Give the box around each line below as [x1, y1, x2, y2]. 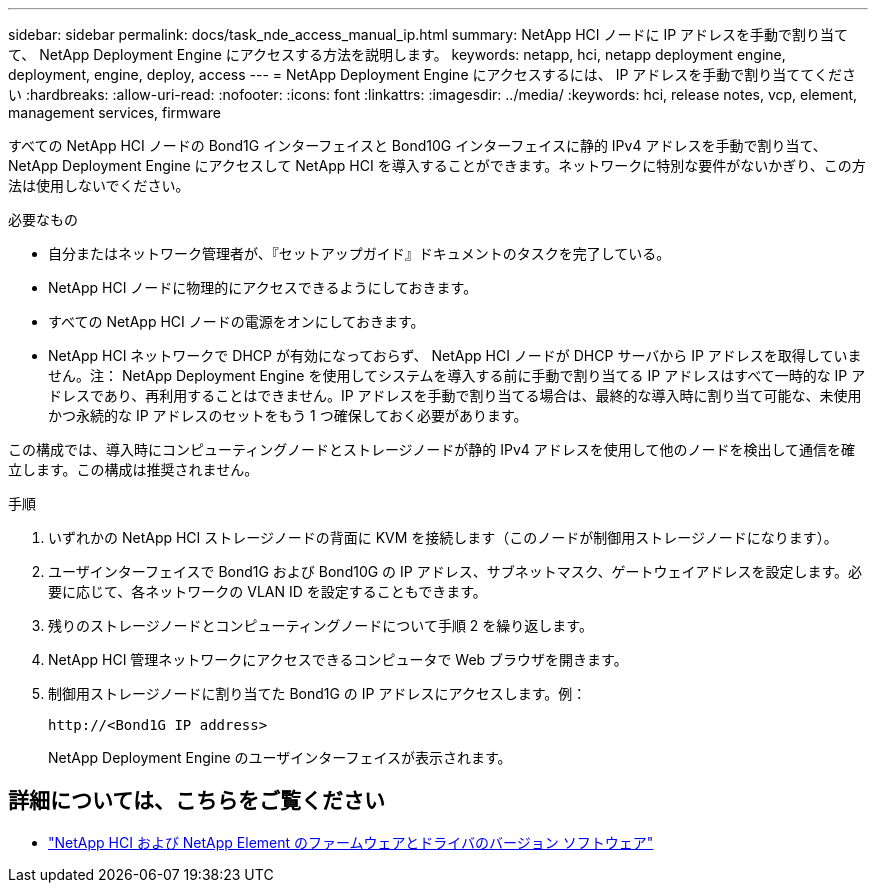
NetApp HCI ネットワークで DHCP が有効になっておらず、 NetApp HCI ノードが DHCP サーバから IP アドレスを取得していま [48, 347, 862, 364]
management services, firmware [8, 104, 221, 121]
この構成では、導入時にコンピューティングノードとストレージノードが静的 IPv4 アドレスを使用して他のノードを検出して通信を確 [8, 441, 855, 458]
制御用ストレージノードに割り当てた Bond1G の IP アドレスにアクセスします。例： [48, 685, 587, 702]
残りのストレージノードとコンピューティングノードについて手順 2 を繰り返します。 [48, 617, 593, 634]
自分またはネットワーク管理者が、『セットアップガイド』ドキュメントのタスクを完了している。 [48, 245, 671, 262]
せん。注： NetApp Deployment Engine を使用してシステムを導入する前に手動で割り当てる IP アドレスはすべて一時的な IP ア [48, 367, 866, 384]
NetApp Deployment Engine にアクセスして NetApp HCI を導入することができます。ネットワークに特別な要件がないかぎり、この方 [8, 157, 866, 174]
